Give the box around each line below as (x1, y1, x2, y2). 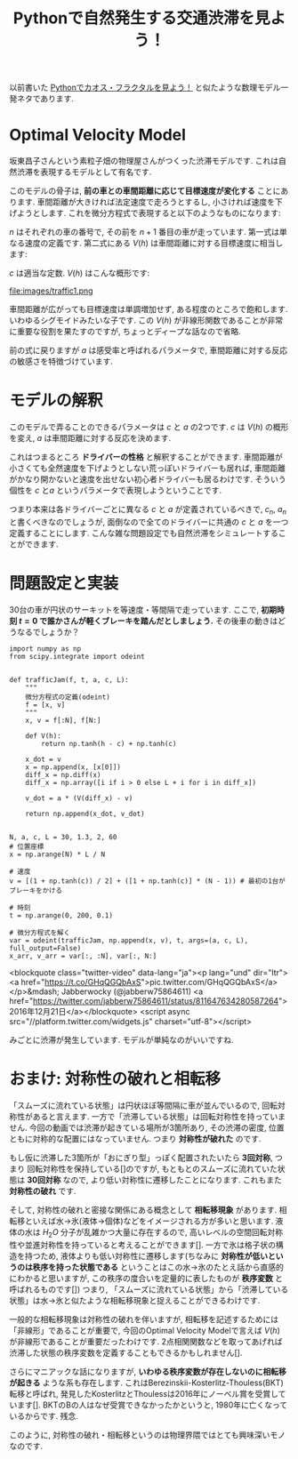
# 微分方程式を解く (9, 928, 71, 937)
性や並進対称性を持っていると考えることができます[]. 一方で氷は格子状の (9, 1239, 277, 1250)
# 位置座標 (9, 842, 44, 851)
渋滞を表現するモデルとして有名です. (16, 166, 152, 178)
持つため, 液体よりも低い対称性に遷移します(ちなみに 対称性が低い (24, 1250, 269, 1261)
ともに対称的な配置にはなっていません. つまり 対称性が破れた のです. (9, 1133, 262, 1143)
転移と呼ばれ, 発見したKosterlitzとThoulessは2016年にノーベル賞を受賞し (9, 1388, 278, 1399)
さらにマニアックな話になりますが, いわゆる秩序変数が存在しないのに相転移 (9, 1366, 286, 1376)
